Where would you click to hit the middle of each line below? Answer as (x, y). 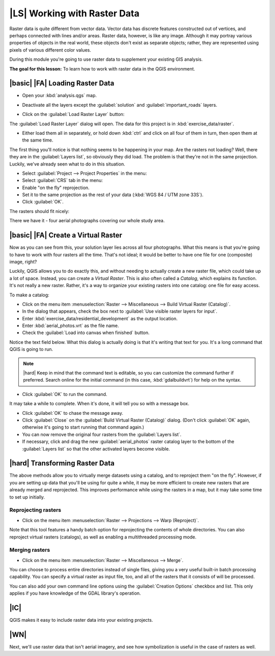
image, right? (23, 262)
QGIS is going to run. (31, 349)
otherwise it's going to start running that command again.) (83, 427)
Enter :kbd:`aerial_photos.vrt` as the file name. (71, 326)
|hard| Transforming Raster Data (62, 463)
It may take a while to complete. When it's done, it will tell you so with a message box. (99, 404)
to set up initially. (27, 497)
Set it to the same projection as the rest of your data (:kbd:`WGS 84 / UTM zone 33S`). (113, 195)
